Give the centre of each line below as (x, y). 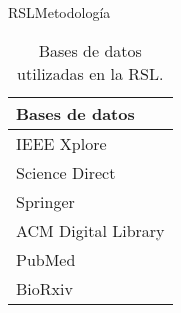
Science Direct (66, 172)
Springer (45, 201)
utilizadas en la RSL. (90, 73)
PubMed (46, 259)
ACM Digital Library (90, 230)
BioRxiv (44, 288)
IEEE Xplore (61, 143)
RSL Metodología (59, 12)
